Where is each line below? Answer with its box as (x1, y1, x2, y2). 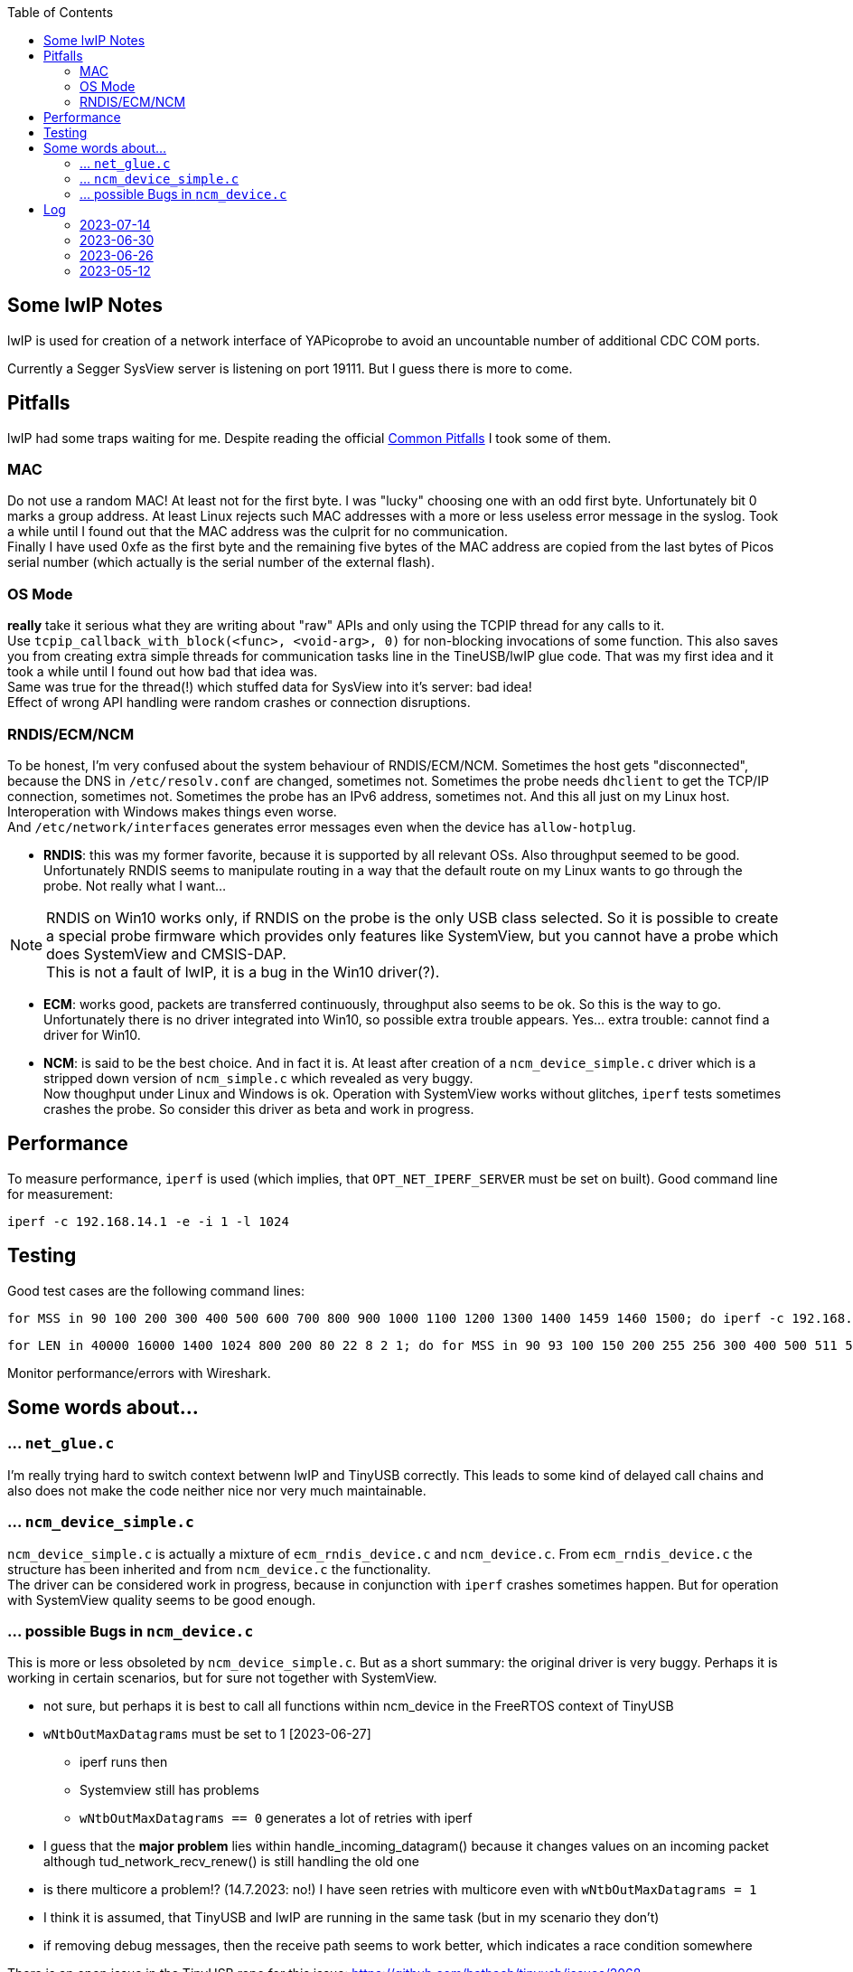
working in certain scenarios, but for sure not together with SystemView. (7, 1670, 437, 1686)
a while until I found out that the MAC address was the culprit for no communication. (7, 524, 509, 540)
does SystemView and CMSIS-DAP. (46, 944, 286, 963)
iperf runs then (80, 1754, 168, 1770)
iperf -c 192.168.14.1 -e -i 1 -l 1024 (7, 1213, 289, 1229)
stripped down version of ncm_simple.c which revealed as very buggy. (43, 1070, 473, 1086)
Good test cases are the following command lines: (7, 1282, 305, 1298)
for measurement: (7, 1185, 113, 1202)
